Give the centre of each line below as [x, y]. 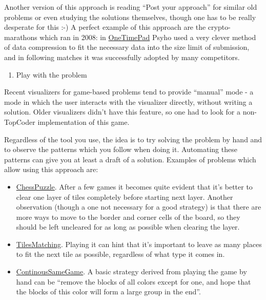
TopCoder [20, 121]
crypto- [219, 27]
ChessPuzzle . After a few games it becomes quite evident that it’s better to [134, 186]
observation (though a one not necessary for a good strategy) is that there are [139, 207]
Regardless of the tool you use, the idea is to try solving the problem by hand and [133, 139]
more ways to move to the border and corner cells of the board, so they [128, 217]
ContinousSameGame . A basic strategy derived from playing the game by [131, 271]
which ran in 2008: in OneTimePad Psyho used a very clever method [148, 37]
